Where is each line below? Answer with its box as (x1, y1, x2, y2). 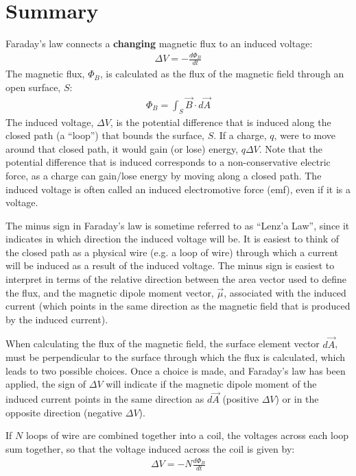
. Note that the (259, 141, 322, 155)
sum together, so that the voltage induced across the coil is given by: (5, 442, 295, 456)
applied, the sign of (5, 377, 86, 391)
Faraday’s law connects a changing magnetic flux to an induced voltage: (5, 36, 313, 51)
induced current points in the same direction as (5, 392, 204, 406)
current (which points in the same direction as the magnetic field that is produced (5, 299, 351, 313)
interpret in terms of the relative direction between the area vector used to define (5, 272, 346, 286)
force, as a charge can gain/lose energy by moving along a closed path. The (5, 168, 322, 182)
